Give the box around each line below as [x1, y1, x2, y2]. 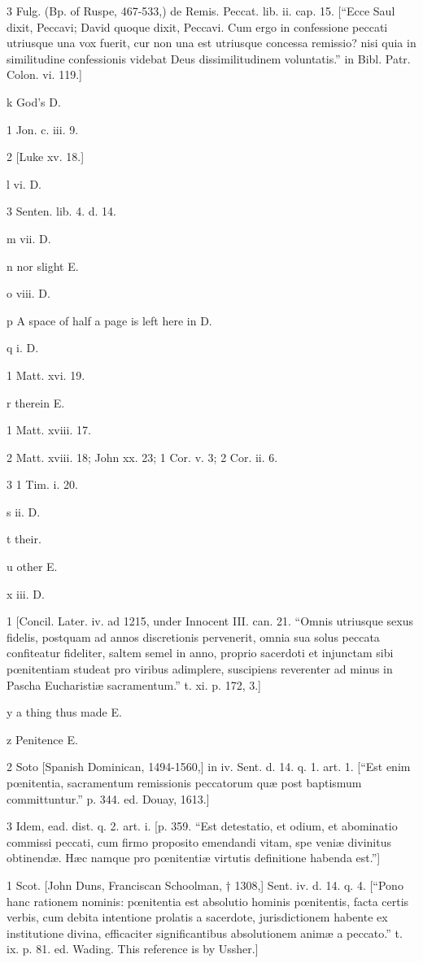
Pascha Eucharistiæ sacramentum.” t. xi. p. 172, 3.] [7, 676, 261, 693]
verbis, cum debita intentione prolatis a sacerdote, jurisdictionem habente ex [7, 909, 388, 926]
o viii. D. [7, 285, 50, 302]
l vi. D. [7, 175, 41, 192]
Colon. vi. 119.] [7, 66, 82, 83]
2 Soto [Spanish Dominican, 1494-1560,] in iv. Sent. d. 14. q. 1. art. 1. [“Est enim [7, 758, 411, 775]
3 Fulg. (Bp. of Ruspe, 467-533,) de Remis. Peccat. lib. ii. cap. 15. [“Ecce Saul [7, 2, 395, 19]
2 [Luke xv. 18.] [7, 148, 85, 165]
